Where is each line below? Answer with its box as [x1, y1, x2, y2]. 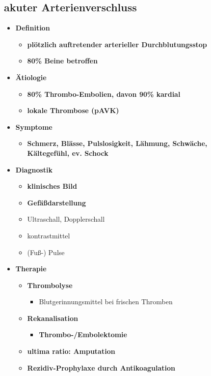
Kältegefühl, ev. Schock [27, 147, 108, 158]
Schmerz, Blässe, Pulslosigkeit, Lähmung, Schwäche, [27, 138, 208, 148]
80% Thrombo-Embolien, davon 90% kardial [27, 88, 181, 99]
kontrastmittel [27, 230, 70, 240]
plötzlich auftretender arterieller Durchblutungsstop [27, 39, 207, 49]
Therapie [15, 263, 47, 274]
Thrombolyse [27, 280, 73, 290]
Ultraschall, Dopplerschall [27, 214, 105, 224]
